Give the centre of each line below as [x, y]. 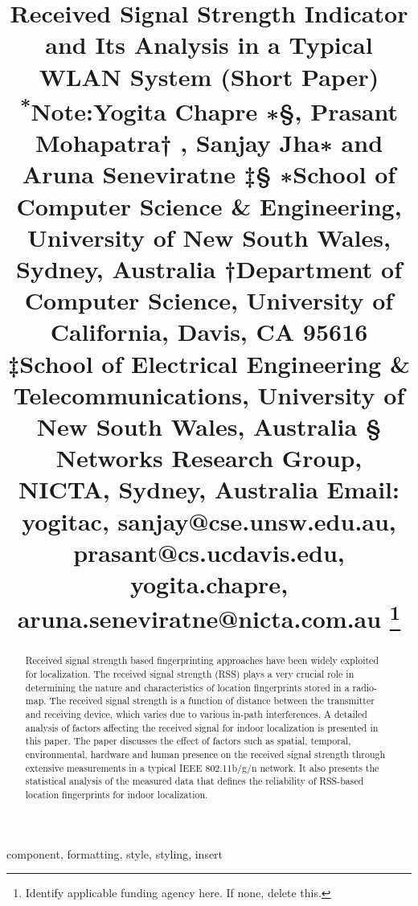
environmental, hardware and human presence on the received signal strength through [205, 754]
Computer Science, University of [209, 300]
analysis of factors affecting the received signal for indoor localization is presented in [202, 727]
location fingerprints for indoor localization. [117, 794]
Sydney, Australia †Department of [209, 269]
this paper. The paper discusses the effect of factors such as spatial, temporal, [188, 741]
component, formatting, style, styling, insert [115, 853]
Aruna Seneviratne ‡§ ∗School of [209, 174]
